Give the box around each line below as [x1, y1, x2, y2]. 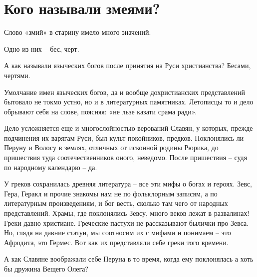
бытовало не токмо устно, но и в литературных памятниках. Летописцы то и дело [4, 96, 254, 107]
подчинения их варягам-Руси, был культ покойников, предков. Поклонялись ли [4, 132, 244, 143]
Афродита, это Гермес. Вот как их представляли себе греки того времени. [4, 237, 229, 247]
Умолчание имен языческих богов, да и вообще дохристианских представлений [4, 87, 245, 97]
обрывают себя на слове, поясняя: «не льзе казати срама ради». [4, 106, 197, 116]
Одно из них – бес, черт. [4, 43, 79, 54]
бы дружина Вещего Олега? [4, 264, 88, 274]
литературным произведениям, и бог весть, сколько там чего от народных [4, 198, 228, 208]
